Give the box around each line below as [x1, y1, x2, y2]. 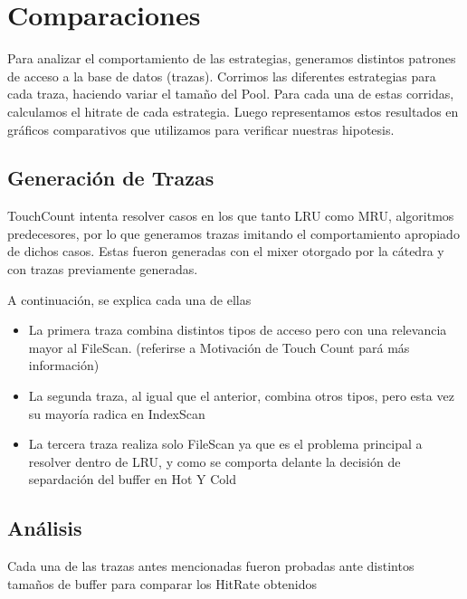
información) [28, 356, 100, 375]
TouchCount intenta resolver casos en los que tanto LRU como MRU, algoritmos [7, 206, 454, 225]
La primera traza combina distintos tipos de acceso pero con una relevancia [28, 320, 447, 339]
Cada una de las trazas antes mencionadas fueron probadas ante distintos [7, 556, 415, 575]
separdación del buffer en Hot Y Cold [28, 470, 237, 489]
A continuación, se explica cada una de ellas [7, 290, 252, 309]
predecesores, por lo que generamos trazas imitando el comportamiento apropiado [7, 223, 460, 242]
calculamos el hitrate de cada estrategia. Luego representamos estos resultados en [7, 101, 459, 120]
